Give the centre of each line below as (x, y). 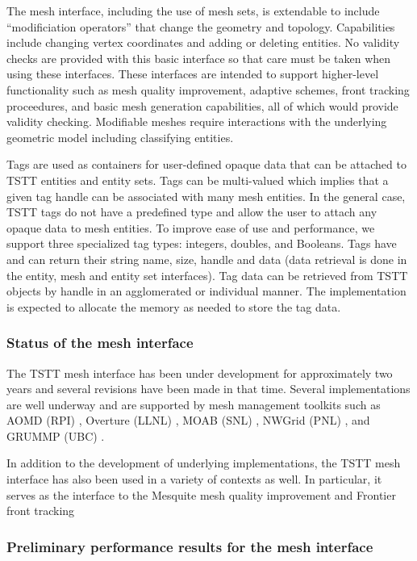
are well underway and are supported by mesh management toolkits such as (194, 404)
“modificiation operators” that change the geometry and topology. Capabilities (201, 26)
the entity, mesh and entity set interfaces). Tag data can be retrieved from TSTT (207, 275)
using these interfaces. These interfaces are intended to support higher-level (193, 74)
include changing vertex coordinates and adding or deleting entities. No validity (203, 42)
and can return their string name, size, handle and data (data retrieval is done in (207, 259)
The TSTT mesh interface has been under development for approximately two (200, 373)
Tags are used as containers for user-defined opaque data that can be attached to (206, 164)
